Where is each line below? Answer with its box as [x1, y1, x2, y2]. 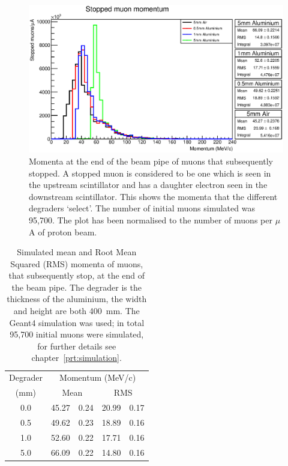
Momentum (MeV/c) [59, 371, 136, 384]
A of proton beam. [29, 225, 97, 238]
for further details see [37, 339, 116, 352]
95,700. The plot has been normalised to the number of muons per [29, 213, 272, 226]
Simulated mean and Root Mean [17, 246, 137, 258]
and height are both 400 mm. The [13, 304, 140, 317]
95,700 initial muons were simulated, [10, 328, 144, 340]
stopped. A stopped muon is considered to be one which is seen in [29, 166, 271, 179]
